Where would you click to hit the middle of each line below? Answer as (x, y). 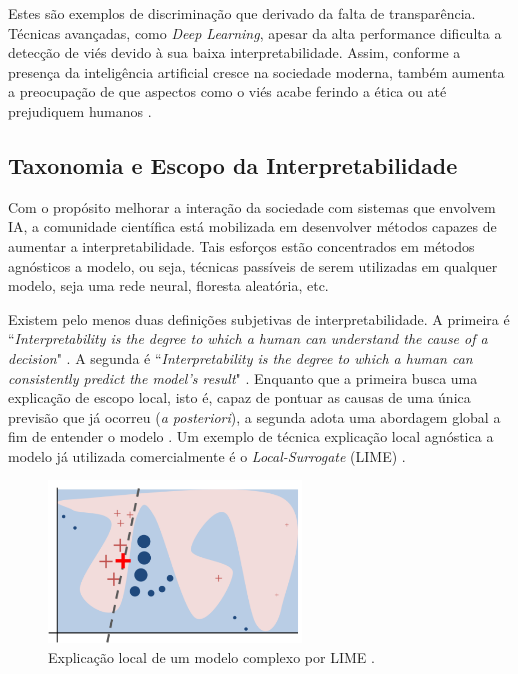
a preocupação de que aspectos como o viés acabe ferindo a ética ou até (227, 91)
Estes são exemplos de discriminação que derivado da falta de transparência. (242, 13)
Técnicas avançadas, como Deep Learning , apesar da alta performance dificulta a (255, 32)
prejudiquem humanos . (80, 110)
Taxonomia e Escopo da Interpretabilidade (233, 164)
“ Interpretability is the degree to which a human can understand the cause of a (248, 338)
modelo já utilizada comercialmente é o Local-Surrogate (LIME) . (207, 455)
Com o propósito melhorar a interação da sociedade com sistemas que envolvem (252, 206)
